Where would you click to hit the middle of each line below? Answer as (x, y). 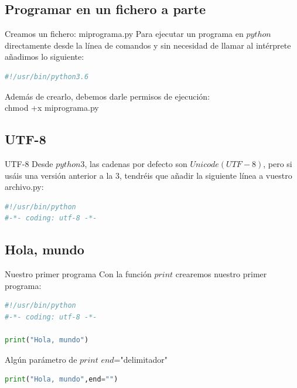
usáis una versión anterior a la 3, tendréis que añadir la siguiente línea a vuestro (148, 175)
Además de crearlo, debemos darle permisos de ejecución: (107, 96)
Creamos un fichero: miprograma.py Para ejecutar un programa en (124, 34)
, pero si (278, 163)
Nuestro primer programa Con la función (78, 274)
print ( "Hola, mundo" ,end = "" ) (62, 380)
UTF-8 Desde (29, 163)
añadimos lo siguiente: (45, 57)
